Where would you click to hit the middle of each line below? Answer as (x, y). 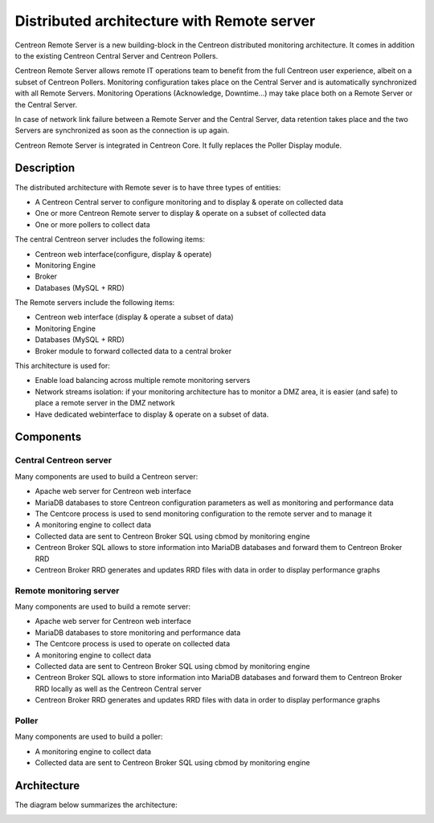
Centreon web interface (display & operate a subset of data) (134, 317)
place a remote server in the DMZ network (105, 403)
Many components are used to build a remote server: (103, 607)
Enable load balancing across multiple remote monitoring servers (143, 381)
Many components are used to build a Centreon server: (106, 476)
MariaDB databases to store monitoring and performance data (138, 632)
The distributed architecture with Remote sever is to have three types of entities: (148, 187)
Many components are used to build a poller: (89, 737)
